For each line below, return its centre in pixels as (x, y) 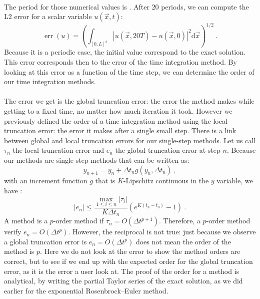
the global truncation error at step (168, 150)
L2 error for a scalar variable (48, 16)
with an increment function (46, 181)
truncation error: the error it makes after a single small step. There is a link (120, 130)
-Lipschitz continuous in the (166, 181)
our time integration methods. (50, 81)
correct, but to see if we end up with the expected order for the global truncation (128, 261)
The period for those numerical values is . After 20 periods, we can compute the (126, 6)
